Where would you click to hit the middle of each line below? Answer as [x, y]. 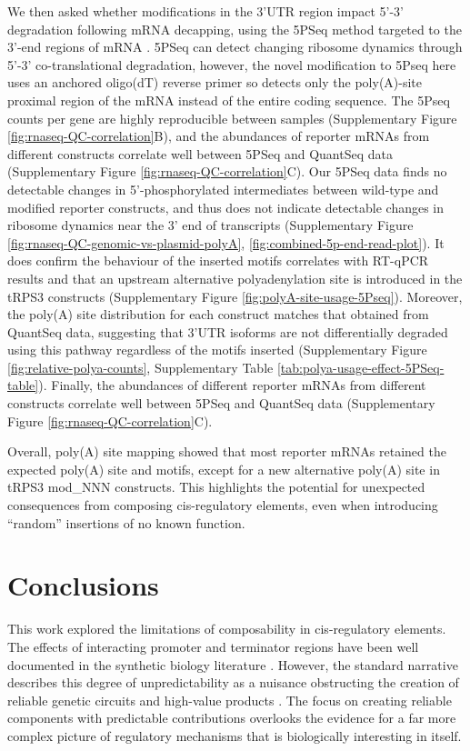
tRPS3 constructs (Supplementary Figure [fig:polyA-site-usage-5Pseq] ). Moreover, [235, 296]
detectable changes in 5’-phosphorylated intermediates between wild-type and [223, 189]
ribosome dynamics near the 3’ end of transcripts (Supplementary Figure [210, 225]
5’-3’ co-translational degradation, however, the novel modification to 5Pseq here [232, 64]
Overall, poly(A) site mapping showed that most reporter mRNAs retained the [227, 451]
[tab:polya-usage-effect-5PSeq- [360, 367]
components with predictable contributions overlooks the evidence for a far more [232, 718]
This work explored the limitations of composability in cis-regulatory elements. [227, 629]
